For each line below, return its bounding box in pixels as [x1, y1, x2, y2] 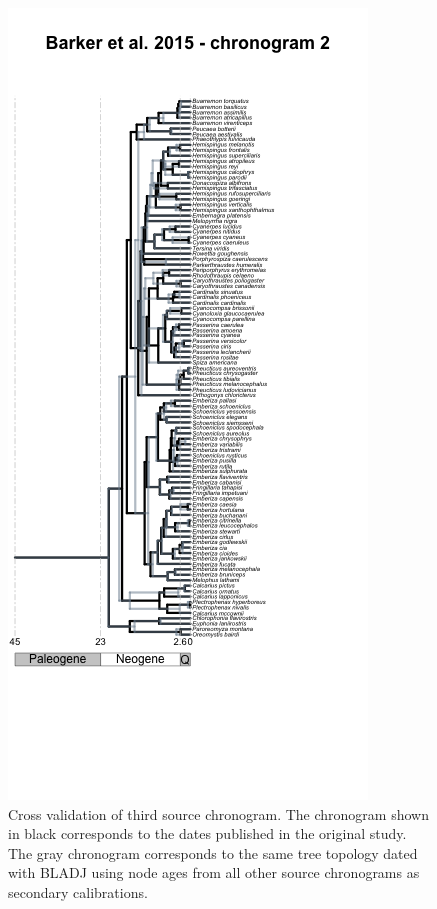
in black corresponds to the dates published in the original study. [8, 823, 407, 844]
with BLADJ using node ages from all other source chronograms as [8, 862, 420, 883]
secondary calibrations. [8, 881, 148, 902]
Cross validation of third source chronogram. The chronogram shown [8, 803, 429, 824]
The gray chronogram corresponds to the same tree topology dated [8, 842, 418, 863]
